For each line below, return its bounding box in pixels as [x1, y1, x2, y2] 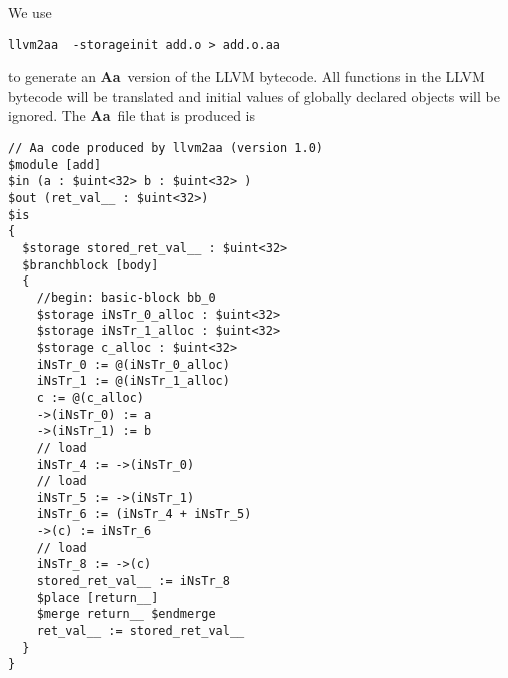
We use [8, 2, 52, 22]
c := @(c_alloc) [36, 390, 145, 405]
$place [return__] [36, 590, 159, 605]
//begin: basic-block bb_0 [36, 290, 216, 305]
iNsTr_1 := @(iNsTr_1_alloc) [36, 374, 230, 389]
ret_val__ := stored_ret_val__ [36, 624, 245, 639]
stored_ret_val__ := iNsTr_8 [36, 574, 230, 589]
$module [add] [8, 157, 102, 172]
